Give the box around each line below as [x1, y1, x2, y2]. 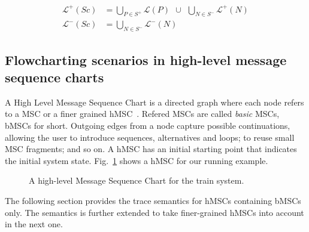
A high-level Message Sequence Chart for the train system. [29, 174, 244, 187]
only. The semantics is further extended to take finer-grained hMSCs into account [5, 206, 304, 218]
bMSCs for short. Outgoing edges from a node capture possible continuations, [5, 119, 290, 131]
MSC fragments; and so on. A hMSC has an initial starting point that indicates [5, 143, 297, 155]
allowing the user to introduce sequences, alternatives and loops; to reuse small [5, 131, 295, 143]
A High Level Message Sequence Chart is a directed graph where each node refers [5, 95, 304, 108]
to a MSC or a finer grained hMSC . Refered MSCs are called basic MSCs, [5, 107, 280, 120]
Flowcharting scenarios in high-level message [5, 50, 287, 69]
